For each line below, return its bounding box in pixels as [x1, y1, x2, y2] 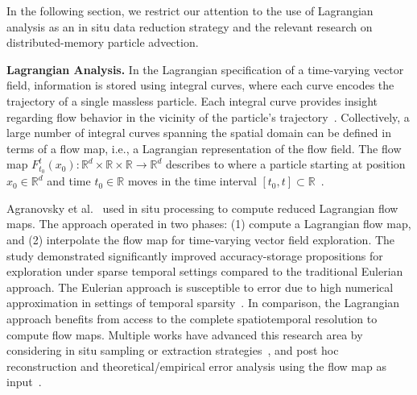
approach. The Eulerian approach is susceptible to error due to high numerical [6, 278, 394, 295]
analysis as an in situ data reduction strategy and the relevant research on [6, 18, 373, 35]
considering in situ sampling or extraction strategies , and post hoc [6, 342, 339, 359]
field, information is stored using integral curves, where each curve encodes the [6, 77, 394, 94]
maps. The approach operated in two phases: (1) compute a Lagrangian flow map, [6, 215, 411, 232]
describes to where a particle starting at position [166, 156, 406, 173]
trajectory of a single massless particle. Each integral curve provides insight [6, 92, 378, 109]
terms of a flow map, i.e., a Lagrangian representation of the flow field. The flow [6, 139, 402, 156]
